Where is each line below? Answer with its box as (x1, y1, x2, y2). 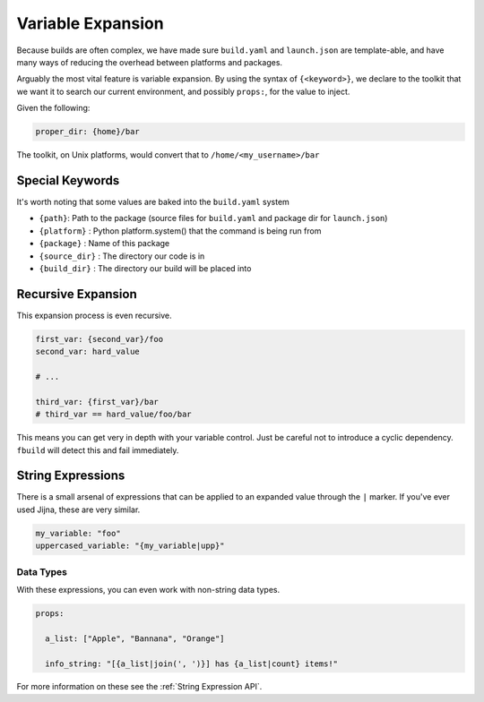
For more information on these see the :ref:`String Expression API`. (16, 681, 263, 692)
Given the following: (16, 103, 91, 114)
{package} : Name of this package (39, 238, 170, 249)
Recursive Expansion (16, 287, 138, 302)
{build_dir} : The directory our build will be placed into (39, 262, 252, 273)
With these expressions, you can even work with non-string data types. (16, 584, 281, 595)
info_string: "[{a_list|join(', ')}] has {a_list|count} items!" (45, 658, 339, 669)
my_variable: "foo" (35, 528, 121, 538)
